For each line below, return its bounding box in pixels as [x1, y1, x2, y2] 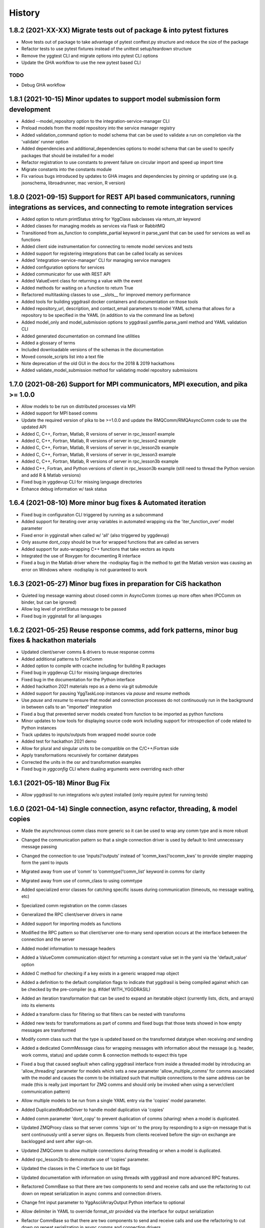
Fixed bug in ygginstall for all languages [21, 613, 102, 619]
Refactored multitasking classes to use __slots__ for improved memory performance [21, 292, 191, 298]
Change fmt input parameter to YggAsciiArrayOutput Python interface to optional [21, 1199, 185, 1205]
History [9, 7, 40, 18]
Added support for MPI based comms [21, 410, 98, 416]
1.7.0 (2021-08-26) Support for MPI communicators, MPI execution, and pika [9, 380, 248, 389]
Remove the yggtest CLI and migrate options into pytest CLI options [21, 53, 158, 58]
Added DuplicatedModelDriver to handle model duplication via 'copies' [21, 1107, 164, 1113]
